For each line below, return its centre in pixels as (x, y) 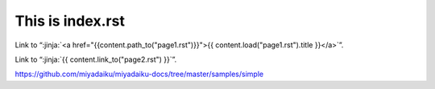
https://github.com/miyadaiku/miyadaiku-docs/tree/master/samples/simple (139, 74)
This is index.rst (70, 21)
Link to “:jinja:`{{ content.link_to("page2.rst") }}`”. (96, 59)
